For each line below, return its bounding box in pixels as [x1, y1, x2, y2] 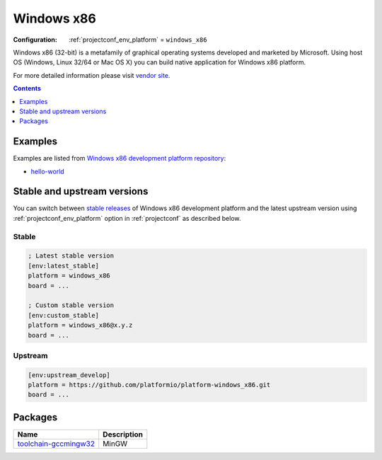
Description [103, 429, 144, 439]
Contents [13, 84, 42, 93]
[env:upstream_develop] [28, 371, 111, 379]
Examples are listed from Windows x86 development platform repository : [13, 154, 226, 163]
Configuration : [13, 35, 58, 44]
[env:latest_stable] [28, 262, 99, 270]
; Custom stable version [28, 301, 115, 309]
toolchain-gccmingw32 [17, 439, 95, 449]
